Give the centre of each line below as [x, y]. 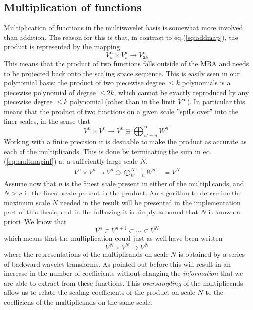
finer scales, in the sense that [47, 121]
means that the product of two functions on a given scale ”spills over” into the [121, 111]
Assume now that [30, 183]
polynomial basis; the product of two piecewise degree [84, 83]
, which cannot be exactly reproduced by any [181, 92]
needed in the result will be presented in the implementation [150, 202]
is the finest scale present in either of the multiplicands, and [154, 183]
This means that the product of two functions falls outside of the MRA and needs [126, 63]
